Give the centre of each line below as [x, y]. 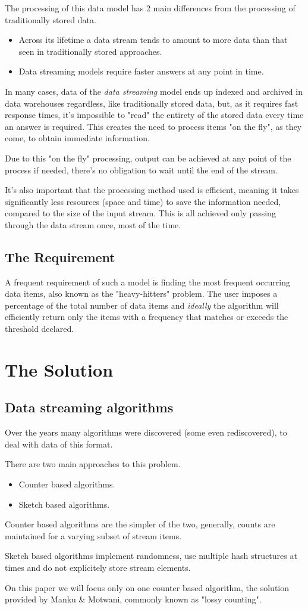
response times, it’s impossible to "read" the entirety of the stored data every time [154, 115]
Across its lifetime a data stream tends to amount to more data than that [153, 40]
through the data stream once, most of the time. [93, 224]
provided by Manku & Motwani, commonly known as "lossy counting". [133, 599]
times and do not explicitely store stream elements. [98, 567]
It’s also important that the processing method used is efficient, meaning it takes [152, 190]
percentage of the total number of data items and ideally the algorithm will [142, 305]
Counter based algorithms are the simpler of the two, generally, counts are [140, 524]
